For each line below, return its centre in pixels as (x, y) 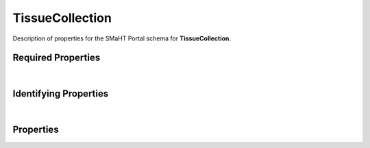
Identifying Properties (61, 94)
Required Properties (57, 58)
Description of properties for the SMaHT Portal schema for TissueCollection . (122, 38)
